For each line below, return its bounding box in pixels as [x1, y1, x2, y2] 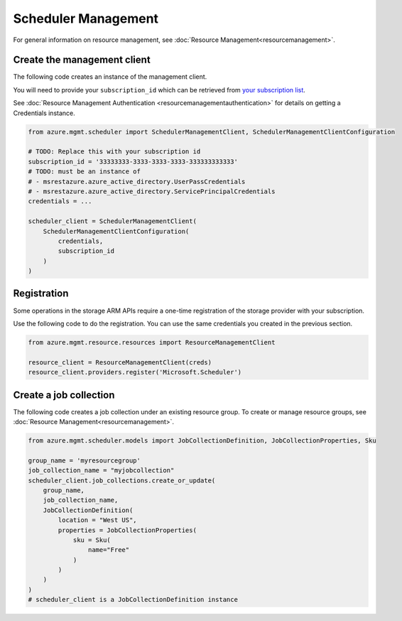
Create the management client [13, 54, 151, 66]
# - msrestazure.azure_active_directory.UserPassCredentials [28, 178, 246, 185]
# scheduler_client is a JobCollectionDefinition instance [28, 595, 238, 604]
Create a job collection [13, 389, 115, 401]
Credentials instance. [13, 109, 76, 117]
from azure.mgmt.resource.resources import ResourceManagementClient [28, 338, 276, 346]
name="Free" [87, 546, 130, 554]
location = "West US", [58, 516, 138, 524]
